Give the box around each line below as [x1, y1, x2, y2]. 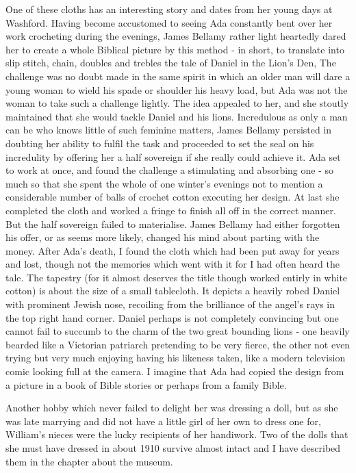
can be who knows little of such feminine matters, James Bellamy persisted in [5, 123, 332, 137]
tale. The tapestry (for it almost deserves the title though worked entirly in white [5, 270, 348, 284]
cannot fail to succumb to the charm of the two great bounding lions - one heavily [5, 324, 350, 338]
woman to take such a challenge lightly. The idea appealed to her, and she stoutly [5, 96, 349, 110]
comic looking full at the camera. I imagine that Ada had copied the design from [5, 364, 344, 379]
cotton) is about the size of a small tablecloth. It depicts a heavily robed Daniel [5, 283, 340, 298]
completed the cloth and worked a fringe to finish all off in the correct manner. [5, 203, 336, 217]
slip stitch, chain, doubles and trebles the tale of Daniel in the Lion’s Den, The [5, 55, 336, 70]
